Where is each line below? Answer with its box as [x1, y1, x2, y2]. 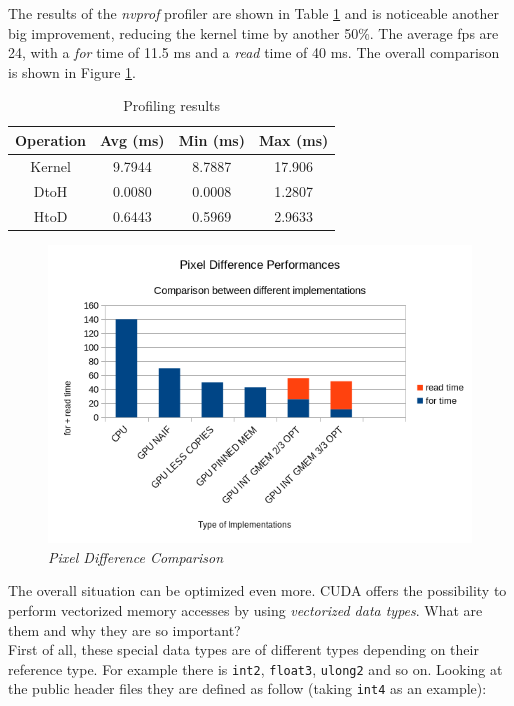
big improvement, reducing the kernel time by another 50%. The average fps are [8, 22, 499, 43]
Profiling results [123, 95, 221, 116]
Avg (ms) [100, 129, 165, 150]
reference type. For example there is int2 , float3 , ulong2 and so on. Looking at [8, 658, 503, 679]
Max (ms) [259, 129, 329, 150]
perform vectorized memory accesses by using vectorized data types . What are [8, 599, 483, 620]
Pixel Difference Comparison [48, 546, 224, 567]
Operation [15, 129, 87, 150]
